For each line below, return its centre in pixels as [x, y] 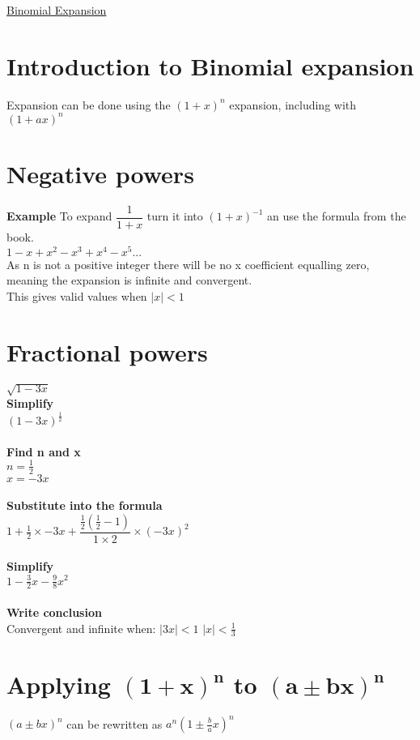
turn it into [175, 216]
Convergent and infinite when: [81, 628]
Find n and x [44, 451]
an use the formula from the [336, 216]
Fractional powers [107, 351]
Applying [59, 684]
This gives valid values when [77, 295]
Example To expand [59, 216]
